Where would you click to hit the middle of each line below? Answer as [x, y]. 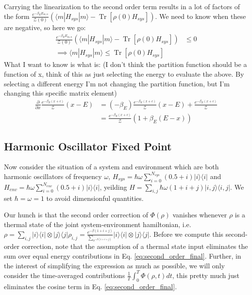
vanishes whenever [200, 214]
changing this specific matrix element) [60, 93]
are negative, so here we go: [45, 27]
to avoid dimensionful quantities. [95, 198]
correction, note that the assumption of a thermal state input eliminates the [135, 246]
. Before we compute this [186, 234]
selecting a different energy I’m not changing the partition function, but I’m [117, 83]
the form [17, 16]
